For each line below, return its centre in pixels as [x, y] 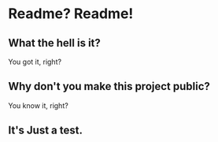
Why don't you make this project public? [109, 86]
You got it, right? [35, 62]
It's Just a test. [45, 131]
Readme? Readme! [71, 14]
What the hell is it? [54, 43]
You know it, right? [38, 105]
